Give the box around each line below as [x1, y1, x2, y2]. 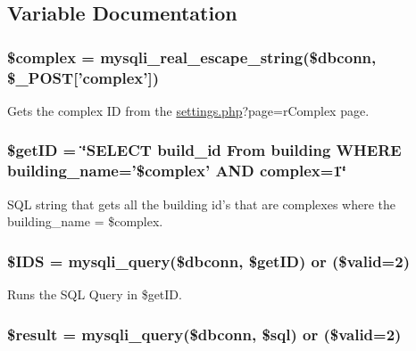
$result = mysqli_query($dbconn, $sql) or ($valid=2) [7, 322, 402, 345]
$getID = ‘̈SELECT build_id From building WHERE [7, 139, 402, 161]
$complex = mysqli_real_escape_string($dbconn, [7, 45, 377, 68]
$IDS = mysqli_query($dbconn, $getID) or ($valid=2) [7, 249, 410, 272]
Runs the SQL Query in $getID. [7, 285, 182, 304]
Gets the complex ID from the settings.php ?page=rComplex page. [7, 101, 370, 119]
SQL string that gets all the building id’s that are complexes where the [7, 194, 396, 213]
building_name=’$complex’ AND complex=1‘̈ [7, 159, 346, 182]
